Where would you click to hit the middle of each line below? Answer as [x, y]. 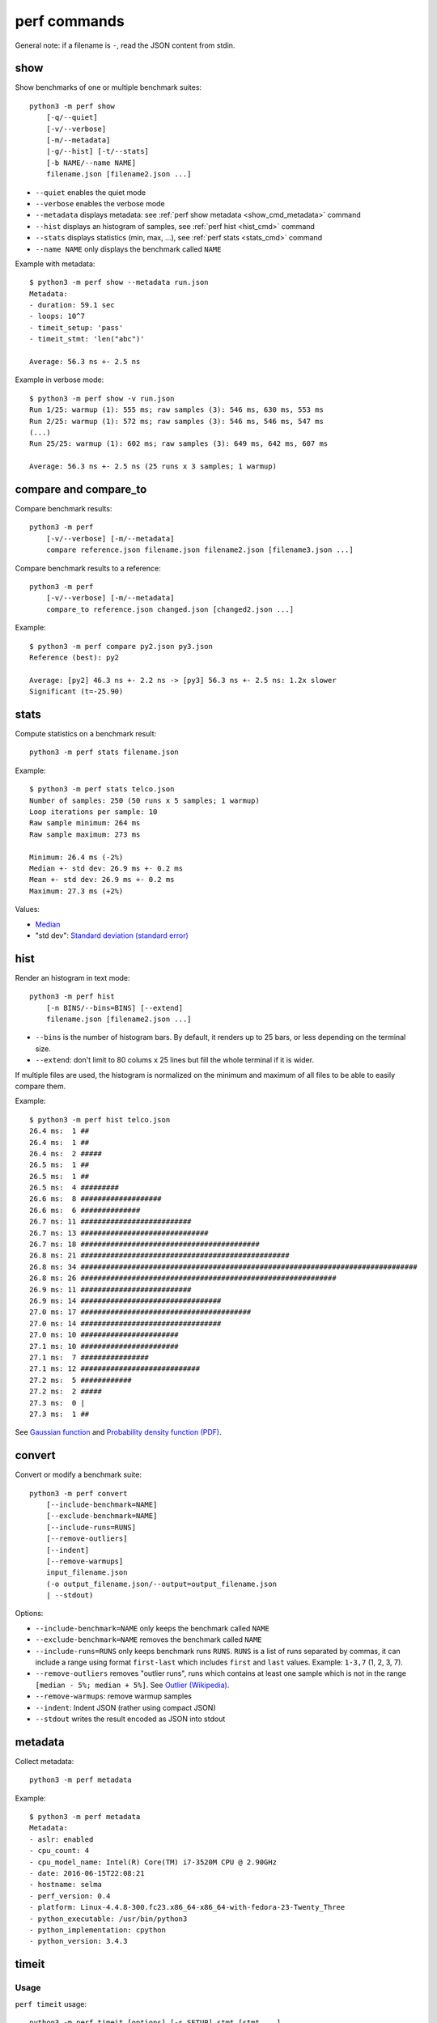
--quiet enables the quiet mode [90, 192]
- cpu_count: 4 [59, 1851]
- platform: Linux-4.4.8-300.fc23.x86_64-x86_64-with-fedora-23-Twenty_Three [187, 1907]
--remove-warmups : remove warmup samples [113, 1696]
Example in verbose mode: [59, 380]
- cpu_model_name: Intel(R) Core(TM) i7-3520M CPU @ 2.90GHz [153, 1862]
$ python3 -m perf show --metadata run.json [119, 282]
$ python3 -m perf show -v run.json [102, 398]
